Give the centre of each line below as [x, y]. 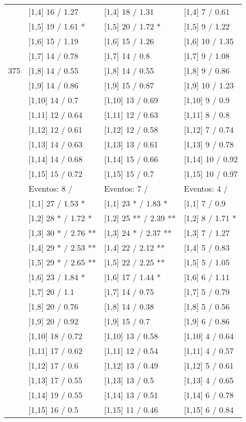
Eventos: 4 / [206, 188]
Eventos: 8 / [51, 188]
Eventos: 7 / [126, 188]
